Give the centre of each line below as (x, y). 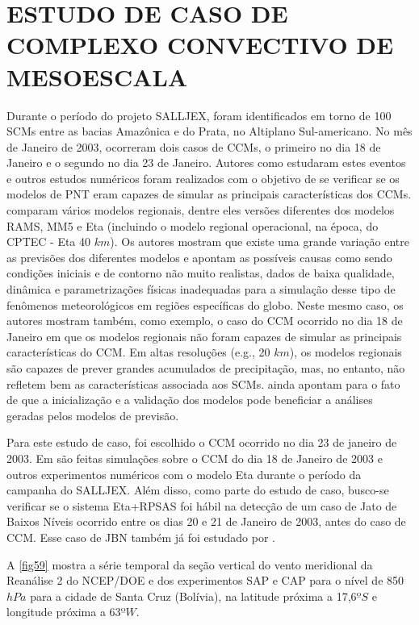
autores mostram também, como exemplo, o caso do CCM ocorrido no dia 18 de (205, 321)
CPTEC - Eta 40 (49, 242)
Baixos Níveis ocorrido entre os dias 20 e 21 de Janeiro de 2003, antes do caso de (206, 521)
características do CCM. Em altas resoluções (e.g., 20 (138, 352)
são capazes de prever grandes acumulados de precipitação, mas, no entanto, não (206, 368)
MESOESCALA (97, 76)
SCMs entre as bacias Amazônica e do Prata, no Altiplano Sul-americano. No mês (209, 131)
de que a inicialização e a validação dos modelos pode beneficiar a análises (190, 400)
